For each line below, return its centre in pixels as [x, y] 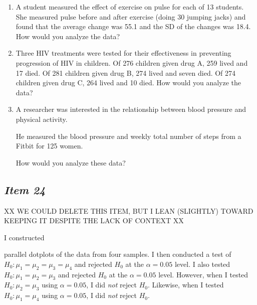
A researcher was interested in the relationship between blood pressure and [131, 109]
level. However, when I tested [203, 274]
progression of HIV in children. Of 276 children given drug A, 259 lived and [132, 62]
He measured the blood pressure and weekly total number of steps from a [128, 136]
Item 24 [25, 189]
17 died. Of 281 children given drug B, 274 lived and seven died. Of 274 [126, 72]
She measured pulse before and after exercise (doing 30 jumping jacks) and [131, 16]
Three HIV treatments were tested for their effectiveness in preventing [123, 53]
